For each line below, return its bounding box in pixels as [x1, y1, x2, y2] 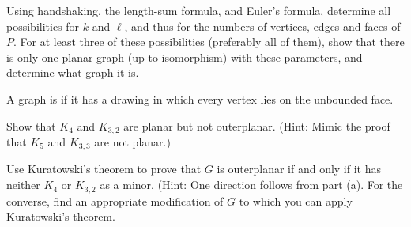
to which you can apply [239, 192, 353, 209]
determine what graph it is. [6, 64, 139, 81]
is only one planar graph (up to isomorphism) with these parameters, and [6, 48, 363, 65]
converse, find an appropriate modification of [6, 192, 224, 209]
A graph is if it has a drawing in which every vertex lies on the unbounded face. [6, 90, 394, 107]
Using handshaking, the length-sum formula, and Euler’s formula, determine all [6, 2, 391, 18]
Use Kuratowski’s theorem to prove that [6, 161, 202, 177]
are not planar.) [94, 134, 171, 150]
